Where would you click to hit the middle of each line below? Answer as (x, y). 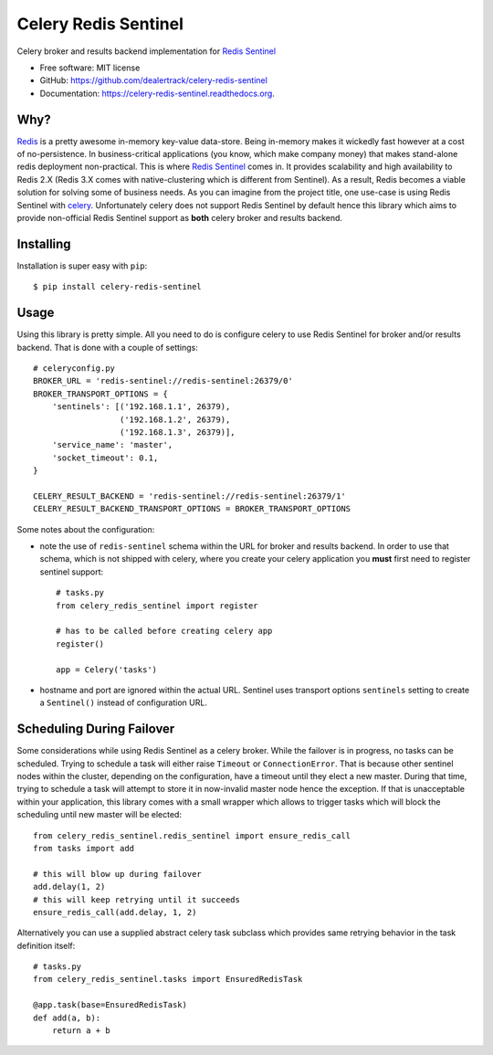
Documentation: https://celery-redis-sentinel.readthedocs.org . (157, 93)
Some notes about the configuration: (86, 529)
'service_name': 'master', (112, 445)
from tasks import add (84, 848)
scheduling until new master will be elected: (100, 815)
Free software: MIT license (90, 68)
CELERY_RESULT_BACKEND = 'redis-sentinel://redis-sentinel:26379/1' (189, 496)
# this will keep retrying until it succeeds (137, 899)
